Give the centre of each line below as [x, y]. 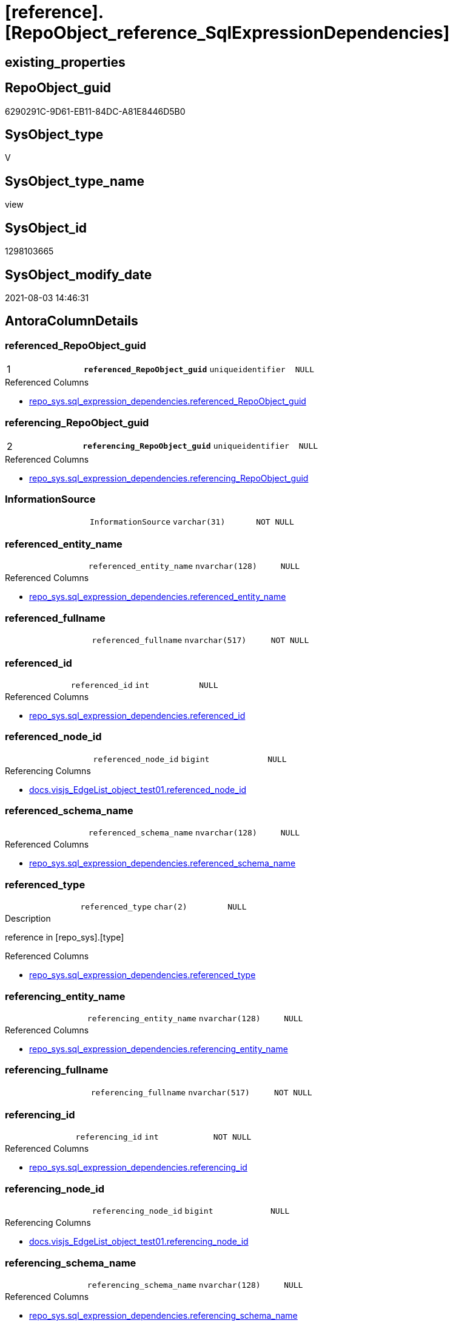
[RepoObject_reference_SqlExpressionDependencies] [227, 33]
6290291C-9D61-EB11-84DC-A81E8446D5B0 [95, 111]
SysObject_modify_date [79, 274]
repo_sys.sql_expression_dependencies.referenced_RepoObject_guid [168, 401]
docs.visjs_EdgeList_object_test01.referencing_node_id [139, 1242]
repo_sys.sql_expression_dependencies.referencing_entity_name [159, 1049]
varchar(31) [199, 522]
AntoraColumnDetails [72, 321]
